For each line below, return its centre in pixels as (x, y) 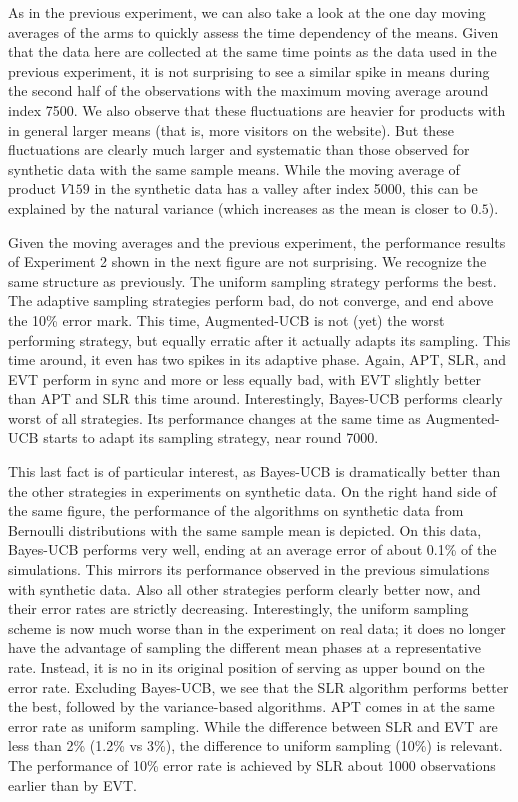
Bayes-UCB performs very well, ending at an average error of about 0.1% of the (252, 549)
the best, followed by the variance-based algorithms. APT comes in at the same (251, 706)
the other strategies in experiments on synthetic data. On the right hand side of (252, 490)
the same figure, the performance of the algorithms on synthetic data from (236, 510)
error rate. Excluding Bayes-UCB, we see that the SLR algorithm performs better (258, 686)
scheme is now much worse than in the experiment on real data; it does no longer (257, 627)
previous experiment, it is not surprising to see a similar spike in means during (249, 70)
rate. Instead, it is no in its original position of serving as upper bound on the (246, 667)
